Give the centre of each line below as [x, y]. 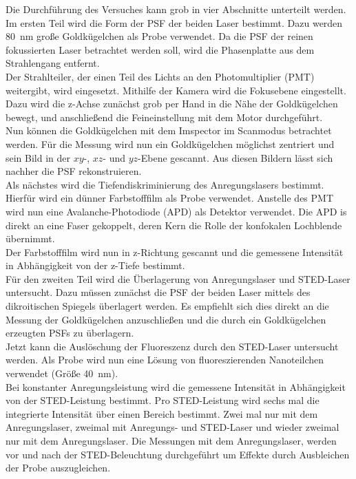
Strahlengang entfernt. [53, 63]
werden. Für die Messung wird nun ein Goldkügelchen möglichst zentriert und [170, 143]
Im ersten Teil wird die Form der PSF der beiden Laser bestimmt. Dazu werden [174, 22]
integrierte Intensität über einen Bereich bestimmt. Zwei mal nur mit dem [162, 413]
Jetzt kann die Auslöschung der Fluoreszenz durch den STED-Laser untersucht [172, 346]
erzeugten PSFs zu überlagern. [70, 333]
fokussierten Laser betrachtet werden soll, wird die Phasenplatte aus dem [160, 49]
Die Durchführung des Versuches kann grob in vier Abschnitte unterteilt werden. [176, 9]
